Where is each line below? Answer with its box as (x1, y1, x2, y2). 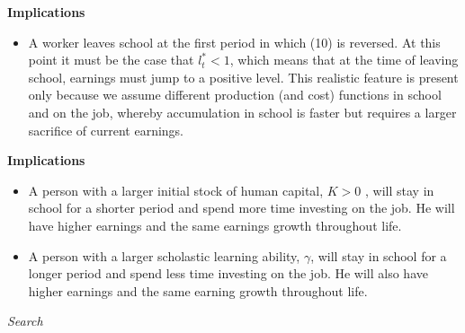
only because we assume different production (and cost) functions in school (28, 85, 442, 104)
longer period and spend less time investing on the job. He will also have (28, 264, 428, 283)
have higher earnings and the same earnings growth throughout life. (28, 215, 402, 234)
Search (7, 311, 43, 330)
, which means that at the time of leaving (229, 50, 459, 69)
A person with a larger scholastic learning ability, (28, 246, 300, 265)
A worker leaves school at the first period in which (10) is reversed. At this (28, 32, 441, 51)
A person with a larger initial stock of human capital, (28, 180, 324, 199)
